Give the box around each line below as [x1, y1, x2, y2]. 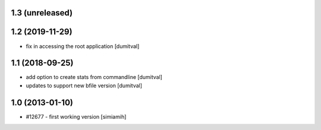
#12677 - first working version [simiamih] [26, 113, 127, 120]
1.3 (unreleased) [11, 8, 73, 18]
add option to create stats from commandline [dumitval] [26, 74, 163, 81]
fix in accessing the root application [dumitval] [26, 42, 140, 50]
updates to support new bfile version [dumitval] [26, 82, 143, 89]
